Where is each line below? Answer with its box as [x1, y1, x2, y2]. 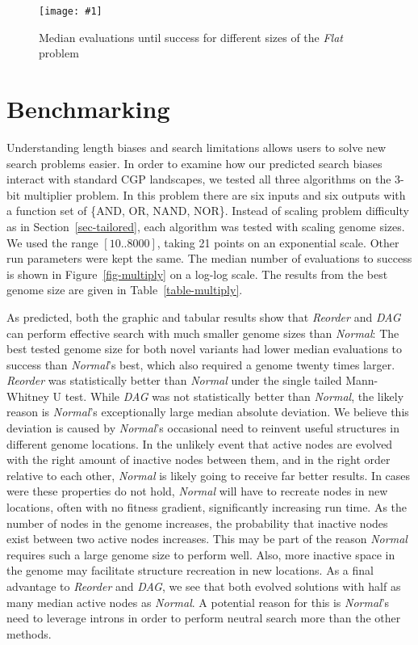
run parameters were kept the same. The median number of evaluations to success [6, 250, 412, 267]
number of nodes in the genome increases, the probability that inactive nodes [6, 514, 388, 531]
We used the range [6, 234, 98, 251]
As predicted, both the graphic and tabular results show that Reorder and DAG [6, 308, 401, 325]
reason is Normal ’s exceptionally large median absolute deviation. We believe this [6, 403, 409, 420]
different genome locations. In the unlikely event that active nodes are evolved [6, 435, 393, 452]
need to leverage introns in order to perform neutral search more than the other [6, 609, 401, 626]
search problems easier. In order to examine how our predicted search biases [6, 154, 382, 171]
